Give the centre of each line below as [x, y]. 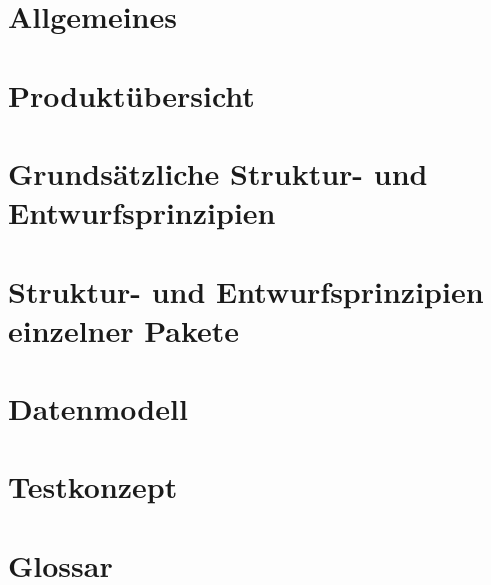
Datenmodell [98, 408]
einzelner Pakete [124, 329]
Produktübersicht [131, 94]
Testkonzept [93, 486]
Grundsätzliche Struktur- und [218, 172]
